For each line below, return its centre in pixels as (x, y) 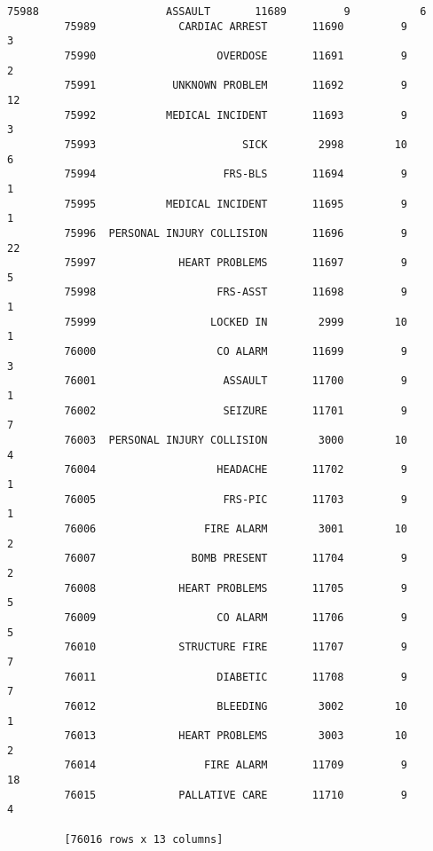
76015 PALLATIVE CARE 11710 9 (236, 795)
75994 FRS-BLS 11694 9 (236, 174)
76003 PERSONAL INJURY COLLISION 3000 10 (236, 441)
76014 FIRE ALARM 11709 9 (236, 765)
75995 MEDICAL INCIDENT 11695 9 (236, 204)
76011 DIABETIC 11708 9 (236, 677)
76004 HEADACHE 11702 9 (236, 470)
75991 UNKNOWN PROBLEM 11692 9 (236, 86)
